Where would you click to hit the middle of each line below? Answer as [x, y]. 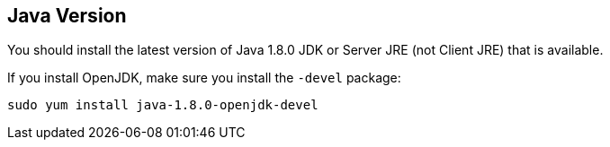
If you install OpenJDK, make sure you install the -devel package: [204, 78]
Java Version [67, 16]
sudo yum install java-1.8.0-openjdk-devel [163, 105]
